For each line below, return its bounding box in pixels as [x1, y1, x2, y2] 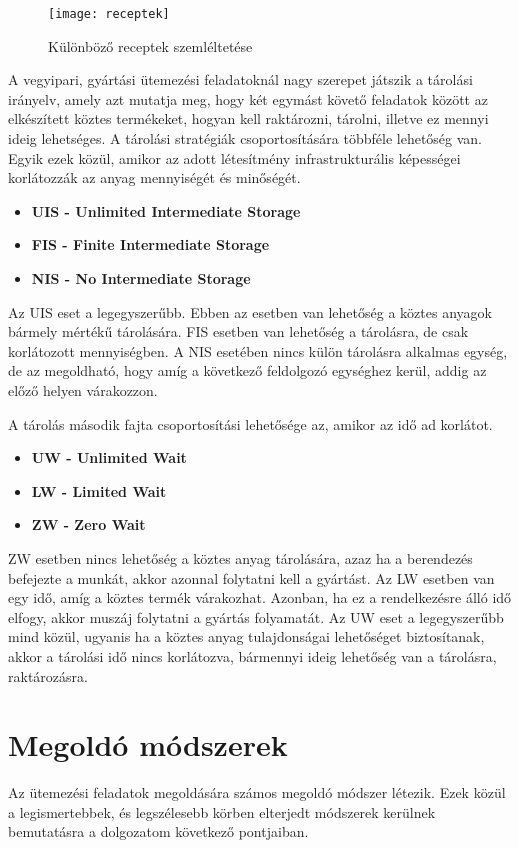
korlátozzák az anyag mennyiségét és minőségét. [8, 167, 301, 188]
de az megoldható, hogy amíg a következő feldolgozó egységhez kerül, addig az [8, 360, 487, 381]
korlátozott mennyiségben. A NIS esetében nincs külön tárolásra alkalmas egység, [8, 340, 508, 361]
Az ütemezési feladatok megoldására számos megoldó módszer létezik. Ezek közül [8, 782, 506, 803]
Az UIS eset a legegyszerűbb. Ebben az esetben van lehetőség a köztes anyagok [8, 301, 492, 322]
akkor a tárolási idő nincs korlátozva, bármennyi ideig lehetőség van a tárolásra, [8, 645, 497, 666]
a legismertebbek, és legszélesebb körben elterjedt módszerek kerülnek [8, 801, 436, 822]
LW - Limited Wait [31, 480, 167, 501]
